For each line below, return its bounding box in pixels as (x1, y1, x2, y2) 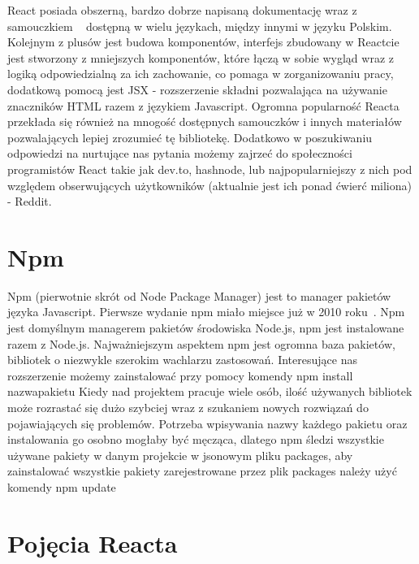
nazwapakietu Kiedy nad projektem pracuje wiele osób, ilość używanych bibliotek (7, 383, 413, 400)
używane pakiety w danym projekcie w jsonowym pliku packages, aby (7, 446, 353, 463)
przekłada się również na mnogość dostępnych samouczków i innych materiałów (7, 113, 402, 130)
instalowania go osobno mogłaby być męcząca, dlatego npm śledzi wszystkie (7, 431, 384, 448)
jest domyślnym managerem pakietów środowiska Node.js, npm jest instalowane (7, 319, 404, 336)
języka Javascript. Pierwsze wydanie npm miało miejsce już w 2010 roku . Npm (7, 303, 405, 320)
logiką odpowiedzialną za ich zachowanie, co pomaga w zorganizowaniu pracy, (7, 65, 394, 82)
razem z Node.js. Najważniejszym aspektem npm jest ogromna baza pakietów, (7, 335, 395, 352)
